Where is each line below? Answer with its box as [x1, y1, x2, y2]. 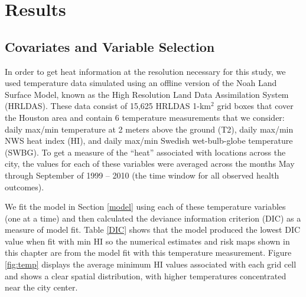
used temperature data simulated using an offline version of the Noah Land [5, 77, 277, 89]
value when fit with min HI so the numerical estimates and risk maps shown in [5, 235, 290, 247]
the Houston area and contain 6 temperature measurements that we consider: [5, 111, 285, 123]
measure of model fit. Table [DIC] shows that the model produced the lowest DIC [5, 223, 301, 236]
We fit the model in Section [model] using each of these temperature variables [5, 200, 286, 213]
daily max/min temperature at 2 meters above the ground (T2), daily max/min [5, 123, 294, 135]
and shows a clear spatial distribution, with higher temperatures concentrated [5, 269, 287, 282]
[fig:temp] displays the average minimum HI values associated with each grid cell [5, 258, 297, 270]
